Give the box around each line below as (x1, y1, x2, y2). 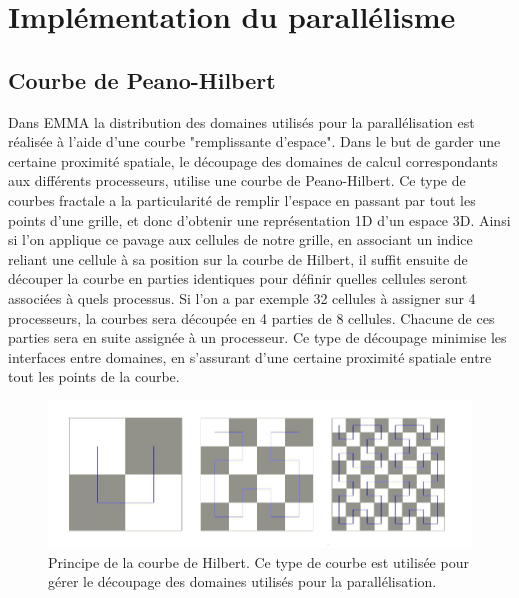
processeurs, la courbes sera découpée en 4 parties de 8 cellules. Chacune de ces (8, 307, 495, 328)
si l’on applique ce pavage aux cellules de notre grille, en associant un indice (8, 229, 473, 250)
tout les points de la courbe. (8, 366, 180, 387)
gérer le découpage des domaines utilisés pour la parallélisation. (48, 571, 437, 592)
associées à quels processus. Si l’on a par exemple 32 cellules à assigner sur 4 (8, 287, 476, 308)
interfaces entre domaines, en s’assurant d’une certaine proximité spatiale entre (8, 346, 492, 367)
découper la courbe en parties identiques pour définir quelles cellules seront (8, 268, 468, 289)
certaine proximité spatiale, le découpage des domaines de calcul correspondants (8, 150, 498, 171)
